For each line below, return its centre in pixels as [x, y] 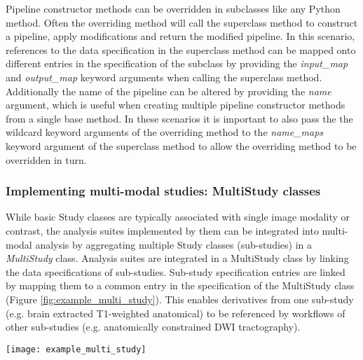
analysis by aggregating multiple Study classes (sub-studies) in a [173, 244]
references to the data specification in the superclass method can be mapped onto [181, 49]
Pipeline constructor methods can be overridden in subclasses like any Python [173, 8]
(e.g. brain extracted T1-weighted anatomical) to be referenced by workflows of [176, 313]
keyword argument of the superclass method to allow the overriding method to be [181, 145]
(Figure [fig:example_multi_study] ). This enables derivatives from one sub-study [180, 299]
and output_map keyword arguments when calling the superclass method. [164, 77]
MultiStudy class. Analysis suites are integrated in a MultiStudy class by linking [177, 258]
